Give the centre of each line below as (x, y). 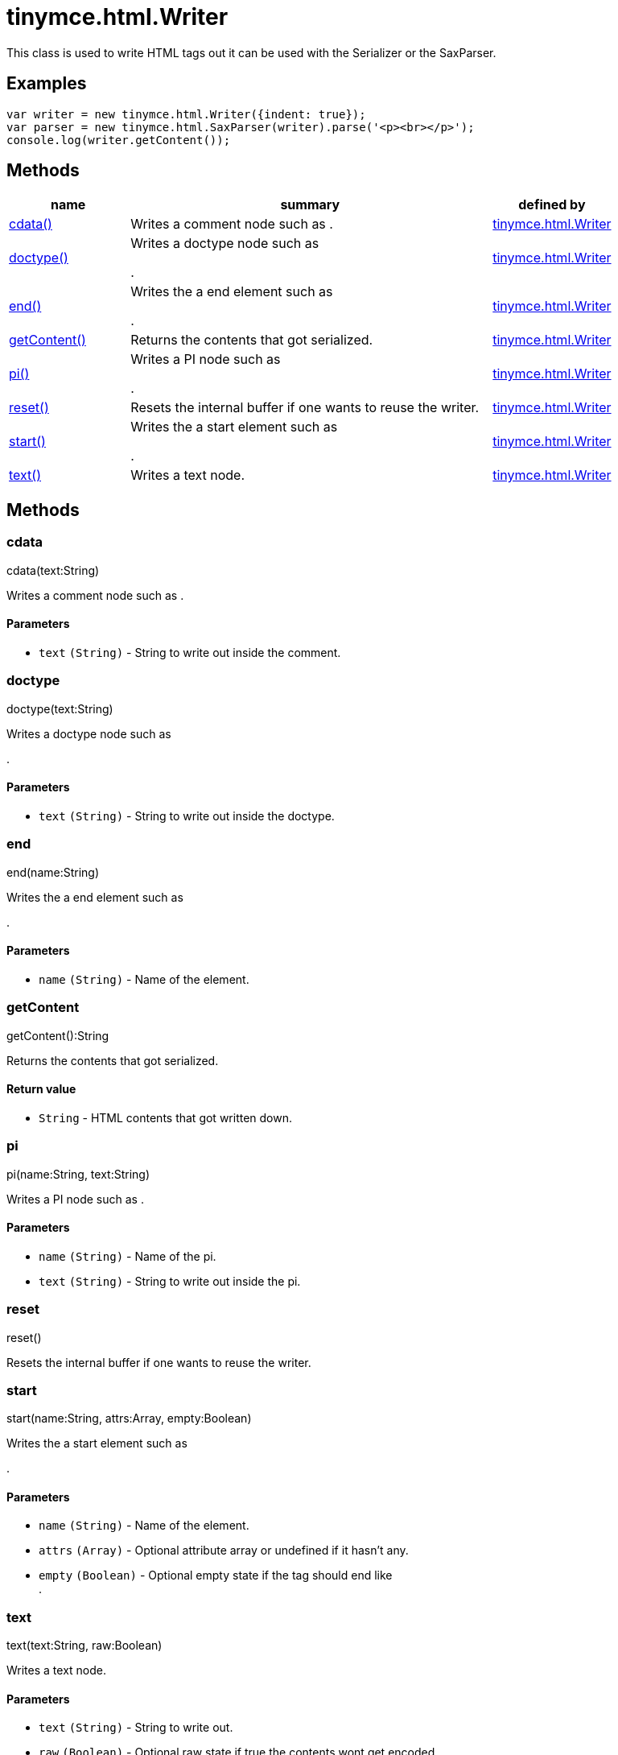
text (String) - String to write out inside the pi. (170, 1281)
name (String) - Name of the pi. (128, 1256)
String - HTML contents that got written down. (166, 1117)
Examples (47, 84)
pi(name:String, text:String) (78, 1174)
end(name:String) (53, 872)
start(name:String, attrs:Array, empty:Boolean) (129, 1418)
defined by (552, 205)
